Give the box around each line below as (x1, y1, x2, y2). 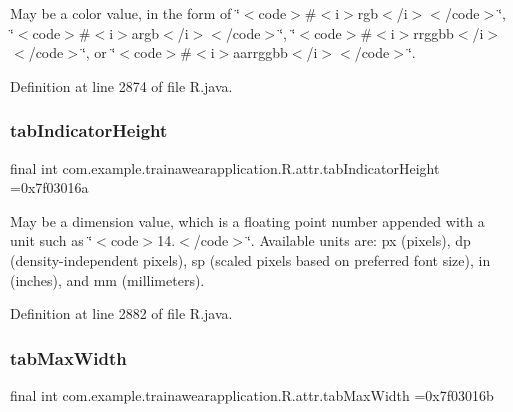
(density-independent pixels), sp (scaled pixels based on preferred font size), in (10, 249, 491, 270)
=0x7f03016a (10, 177, 89, 198)
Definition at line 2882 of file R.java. (10, 303, 233, 324)
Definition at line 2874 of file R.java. (10, 75, 233, 96)
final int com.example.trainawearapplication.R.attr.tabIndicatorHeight (10, 157, 440, 178)
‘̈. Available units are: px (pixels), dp (246, 230, 471, 251)
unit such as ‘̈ (10, 230, 93, 251)
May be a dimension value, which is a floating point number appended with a (10, 210, 485, 231)
